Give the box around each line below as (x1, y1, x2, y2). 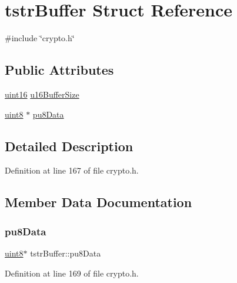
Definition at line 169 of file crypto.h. (5, 267, 139, 279)
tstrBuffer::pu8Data (30, 247, 101, 259)
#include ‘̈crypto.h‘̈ (5, 32, 75, 44)
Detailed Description (5, 136, 133, 155)
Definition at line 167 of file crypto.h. (5, 164, 139, 177)
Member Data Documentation (5, 193, 192, 211)
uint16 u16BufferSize (5, 88, 79, 100)
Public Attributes (5, 61, 114, 79)
